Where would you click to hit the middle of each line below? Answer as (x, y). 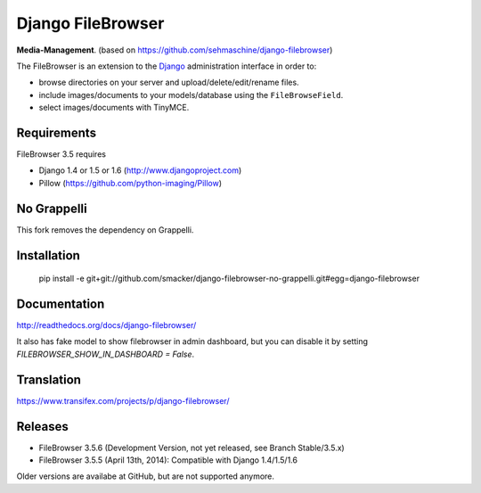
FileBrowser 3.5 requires (61, 154)
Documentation (61, 304)
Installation (48, 255)
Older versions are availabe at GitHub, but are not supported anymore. (146, 476)
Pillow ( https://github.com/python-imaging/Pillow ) (130, 183)
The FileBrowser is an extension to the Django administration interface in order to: (167, 66)
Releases (42, 427)
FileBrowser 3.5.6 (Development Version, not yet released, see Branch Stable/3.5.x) (192, 448)
